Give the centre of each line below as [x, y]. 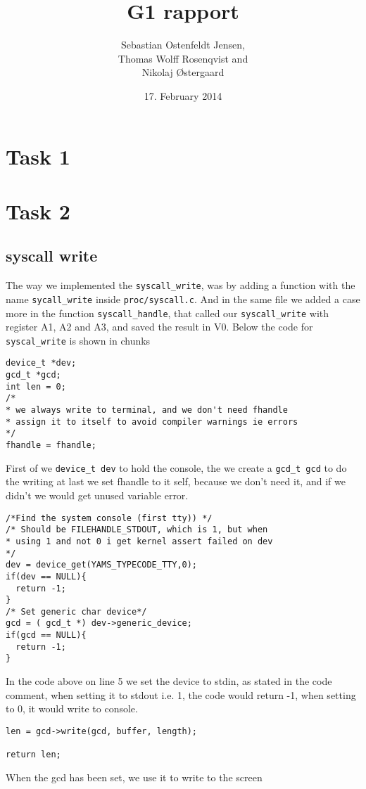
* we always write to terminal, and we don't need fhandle [147, 410]
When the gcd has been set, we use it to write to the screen [134, 777]
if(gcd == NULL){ [46, 635]
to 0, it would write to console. [72, 708]
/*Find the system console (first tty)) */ [109, 518]
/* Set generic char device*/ [76, 611]
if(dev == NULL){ [46, 576]
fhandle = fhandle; [51, 445]
